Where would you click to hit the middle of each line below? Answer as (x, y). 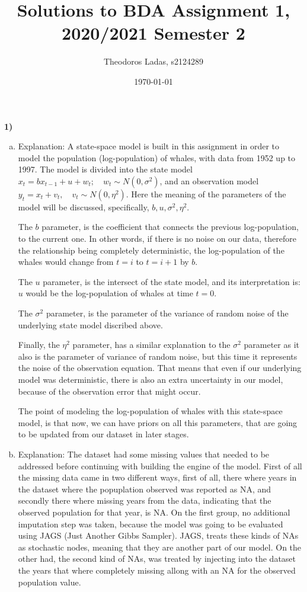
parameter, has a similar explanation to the (151, 345)
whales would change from (66, 262)
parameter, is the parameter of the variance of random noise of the (167, 313)
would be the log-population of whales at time (109, 293)
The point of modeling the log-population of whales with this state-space (150, 411)
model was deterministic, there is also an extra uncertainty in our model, (151, 379)
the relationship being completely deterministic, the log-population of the (151, 250)
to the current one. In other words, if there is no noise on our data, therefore (157, 239)
